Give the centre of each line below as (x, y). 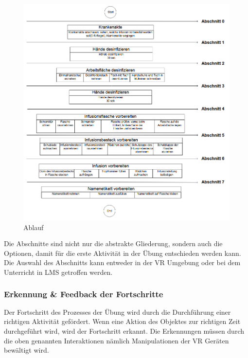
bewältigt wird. (27, 350)
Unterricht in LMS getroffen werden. (58, 272)
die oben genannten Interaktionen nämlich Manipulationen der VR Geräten (116, 340)
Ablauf (34, 227)
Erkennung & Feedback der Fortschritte (84, 294)
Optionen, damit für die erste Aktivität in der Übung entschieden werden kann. (123, 253)
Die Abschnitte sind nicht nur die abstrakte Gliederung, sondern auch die (113, 243)
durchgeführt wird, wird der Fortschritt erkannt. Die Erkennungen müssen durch (124, 331)
